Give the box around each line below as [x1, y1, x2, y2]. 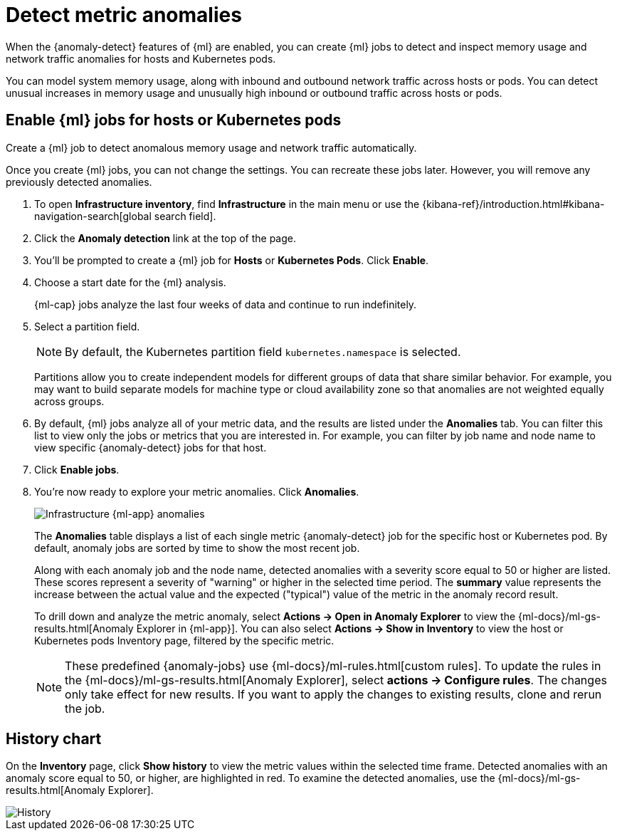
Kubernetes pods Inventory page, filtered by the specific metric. [34, 634, 334, 647]
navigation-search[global [34, 209, 152, 222]
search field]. [154, 209, 216, 222]
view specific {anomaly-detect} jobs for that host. [34, 441, 267, 454]
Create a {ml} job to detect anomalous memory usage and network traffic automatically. [6, 141, 417, 154]
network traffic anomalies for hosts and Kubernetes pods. [6, 52, 276, 65]
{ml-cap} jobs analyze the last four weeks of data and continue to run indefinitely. [34, 298, 417, 310]
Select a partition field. [34, 320, 140, 333]
